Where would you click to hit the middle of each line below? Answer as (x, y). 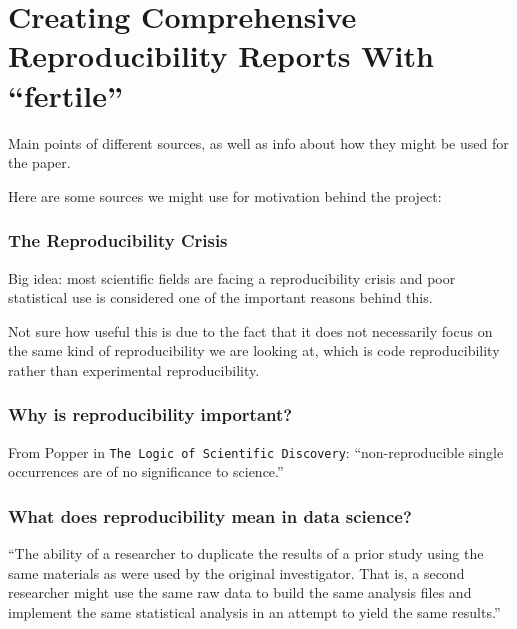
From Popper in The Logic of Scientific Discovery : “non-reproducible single (256, 451)
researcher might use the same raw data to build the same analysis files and (240, 592)
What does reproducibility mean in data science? (210, 515)
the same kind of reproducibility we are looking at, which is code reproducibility (254, 350)
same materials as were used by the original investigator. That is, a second (236, 572)
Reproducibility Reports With (221, 55)
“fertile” (65, 94)
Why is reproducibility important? (150, 414)
